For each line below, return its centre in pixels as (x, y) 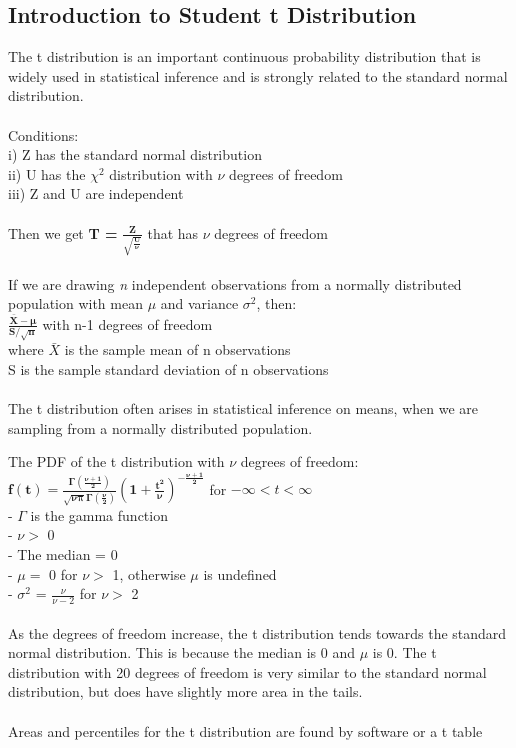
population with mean (75, 303)
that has (173, 232)
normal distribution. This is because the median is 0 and (181, 652)
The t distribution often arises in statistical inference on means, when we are (243, 408)
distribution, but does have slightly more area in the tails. (185, 691)
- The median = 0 (63, 553)
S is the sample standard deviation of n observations (168, 368)
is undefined (240, 573)
